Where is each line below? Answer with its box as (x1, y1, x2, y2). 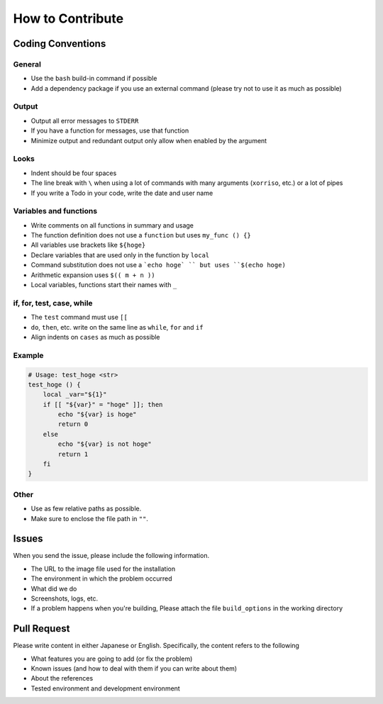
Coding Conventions (13, 38, 106, 50)
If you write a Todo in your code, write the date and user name (30, 189, 213, 197)
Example (13, 350, 44, 360)
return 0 (57, 420, 89, 428)
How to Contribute (13, 11, 124, 26)
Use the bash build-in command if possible (30, 74, 157, 83)
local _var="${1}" (43, 391, 107, 398)
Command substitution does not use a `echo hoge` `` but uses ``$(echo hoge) (30, 261, 287, 269)
